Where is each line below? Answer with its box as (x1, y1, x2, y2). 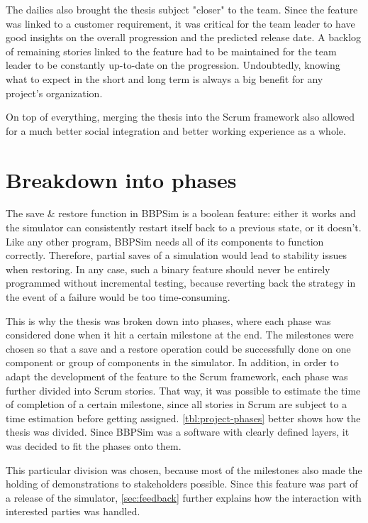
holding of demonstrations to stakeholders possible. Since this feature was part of (6, 476, 358, 491)
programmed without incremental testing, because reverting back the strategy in (6, 275, 356, 290)
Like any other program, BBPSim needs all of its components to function (6, 233, 324, 248)
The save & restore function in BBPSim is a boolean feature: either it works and (6, 206, 356, 221)
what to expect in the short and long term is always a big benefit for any (6, 71, 323, 86)
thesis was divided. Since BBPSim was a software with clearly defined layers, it (6, 424, 350, 439)
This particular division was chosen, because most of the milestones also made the (6, 462, 362, 477)
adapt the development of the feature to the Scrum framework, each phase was (6, 369, 348, 383)
